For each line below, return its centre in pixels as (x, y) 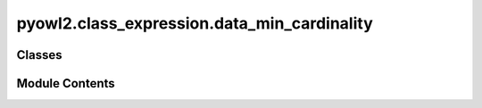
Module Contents (66, 83)
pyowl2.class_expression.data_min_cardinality (195, 23)
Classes (39, 55)
